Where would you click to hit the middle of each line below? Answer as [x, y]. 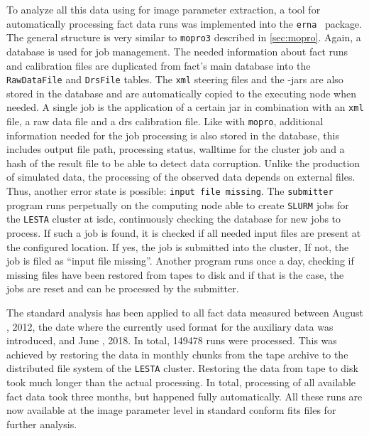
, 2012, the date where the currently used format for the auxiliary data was [170, 326]
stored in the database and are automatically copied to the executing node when [181, 93]
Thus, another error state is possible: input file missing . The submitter [170, 191]
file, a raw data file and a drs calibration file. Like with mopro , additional [165, 121]
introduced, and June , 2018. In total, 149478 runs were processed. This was [172, 340]
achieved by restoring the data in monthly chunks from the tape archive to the [177, 354]
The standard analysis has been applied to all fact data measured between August [185, 312]
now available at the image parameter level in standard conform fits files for [171, 410]
